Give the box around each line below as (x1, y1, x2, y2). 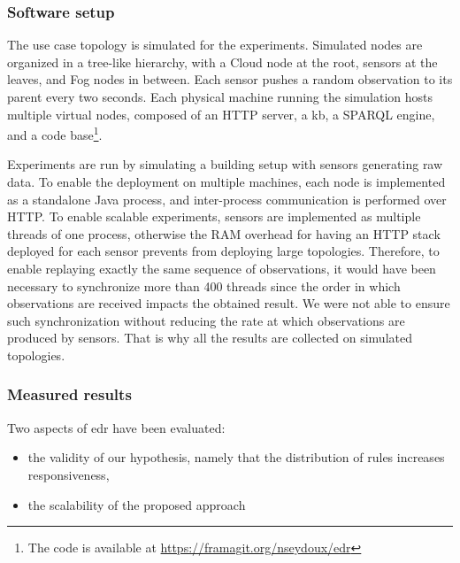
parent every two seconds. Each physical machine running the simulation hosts (7, 88, 433, 105)
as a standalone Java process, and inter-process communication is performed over (7, 189, 447, 208)
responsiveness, (27, 465, 110, 483)
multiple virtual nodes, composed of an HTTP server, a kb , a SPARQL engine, (7, 104, 435, 123)
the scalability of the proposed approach (27, 495, 246, 513)
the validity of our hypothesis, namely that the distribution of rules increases (27, 448, 445, 467)
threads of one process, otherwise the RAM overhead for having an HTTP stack (7, 224, 441, 243)
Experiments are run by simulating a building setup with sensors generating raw (7, 155, 443, 174)
